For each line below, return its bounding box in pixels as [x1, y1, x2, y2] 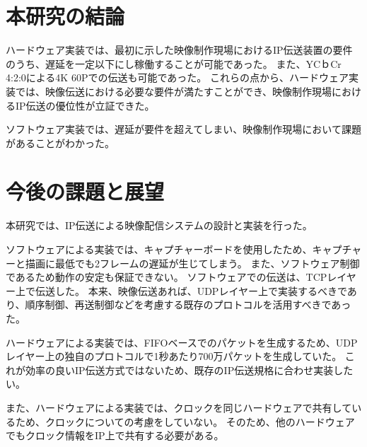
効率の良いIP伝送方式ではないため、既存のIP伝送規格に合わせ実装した [25, 362, 354, 377]
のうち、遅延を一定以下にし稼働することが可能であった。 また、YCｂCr [6, 56, 342, 71]
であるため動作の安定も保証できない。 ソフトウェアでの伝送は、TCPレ [6, 269, 337, 284]
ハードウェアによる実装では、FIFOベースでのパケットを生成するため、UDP [6, 335, 358, 349]
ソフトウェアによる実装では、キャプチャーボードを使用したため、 [6, 242, 313, 256]
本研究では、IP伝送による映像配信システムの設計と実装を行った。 [6, 218, 313, 233]
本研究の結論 [6, 1, 125, 30]
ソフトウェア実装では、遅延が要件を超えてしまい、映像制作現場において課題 [6, 122, 361, 137]
